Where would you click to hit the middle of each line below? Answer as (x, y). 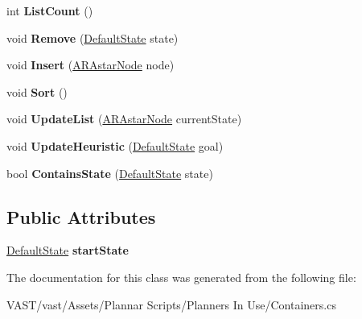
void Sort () (37, 91)
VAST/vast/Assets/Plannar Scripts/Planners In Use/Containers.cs (171, 304)
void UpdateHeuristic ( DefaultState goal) (115, 145)
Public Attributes (81, 216)
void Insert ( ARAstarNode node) (90, 65)
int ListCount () (50, 10)
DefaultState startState (68, 250)
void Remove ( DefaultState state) (93, 37)
